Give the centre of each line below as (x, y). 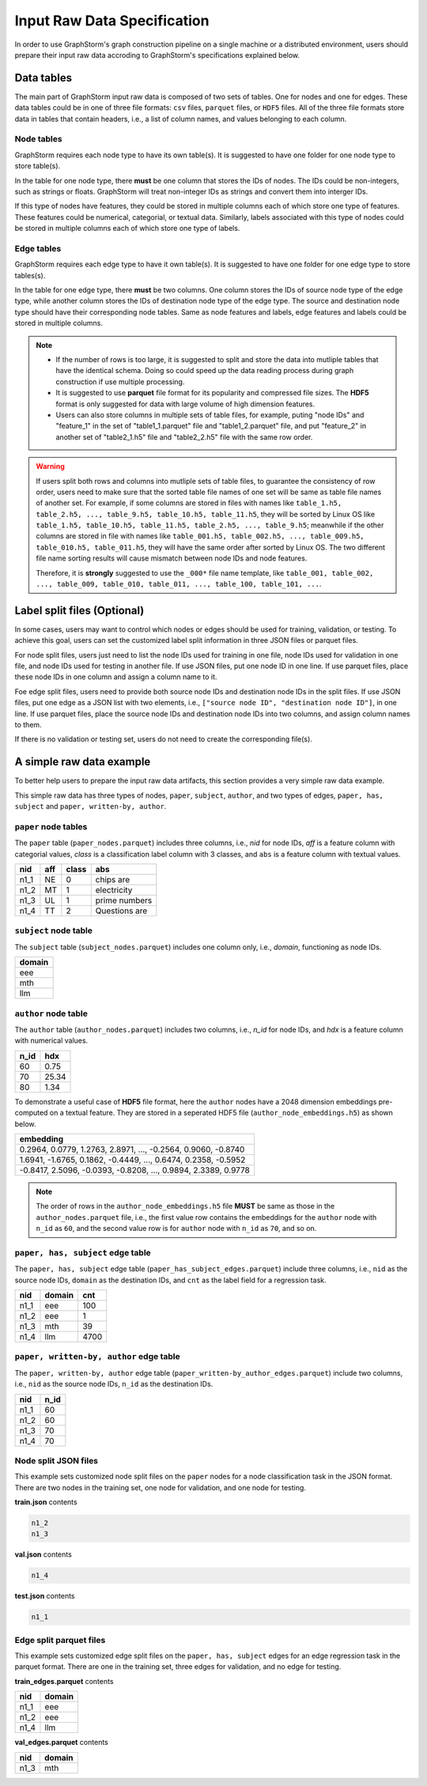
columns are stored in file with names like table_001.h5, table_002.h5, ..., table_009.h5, (200, 536)
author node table (51, 1014)
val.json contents (43, 1554)
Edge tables (38, 248)
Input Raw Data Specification (112, 21)
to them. (28, 725)
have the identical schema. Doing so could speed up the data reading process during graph (205, 371)
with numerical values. (51, 1040)
